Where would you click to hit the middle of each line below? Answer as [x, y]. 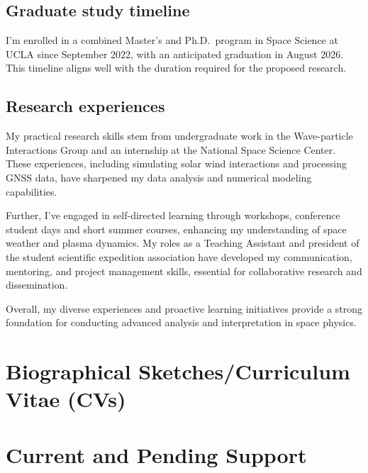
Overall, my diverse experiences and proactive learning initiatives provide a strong [184, 308]
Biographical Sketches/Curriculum [178, 371]
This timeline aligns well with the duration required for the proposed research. [176, 68]
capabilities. [32, 191]
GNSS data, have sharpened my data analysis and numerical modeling [159, 177]
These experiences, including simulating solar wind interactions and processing [176, 163]
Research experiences [85, 106]
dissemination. [37, 285]
